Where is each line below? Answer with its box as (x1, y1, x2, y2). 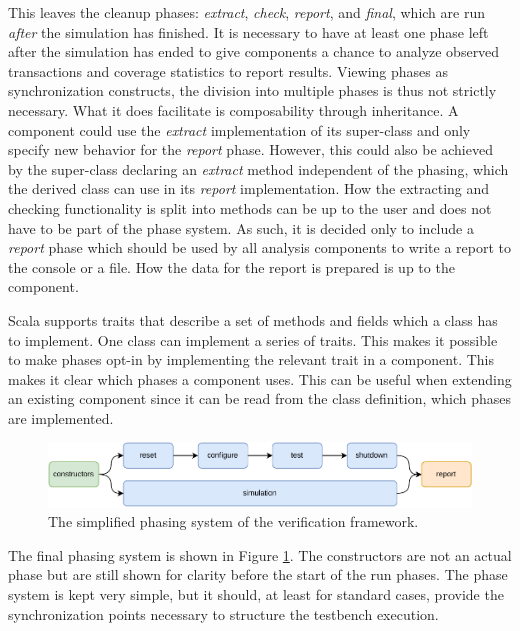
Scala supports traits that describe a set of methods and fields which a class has (8, 309, 498, 330)
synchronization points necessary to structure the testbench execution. (8, 603, 439, 624)
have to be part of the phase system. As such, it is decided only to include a (8, 217, 474, 238)
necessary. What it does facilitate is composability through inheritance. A (8, 99, 459, 120)
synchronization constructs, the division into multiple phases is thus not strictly (8, 80, 497, 101)
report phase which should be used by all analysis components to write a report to (8, 237, 512, 258)
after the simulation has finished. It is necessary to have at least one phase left (8, 21, 489, 42)
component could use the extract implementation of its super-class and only (8, 119, 471, 140)
